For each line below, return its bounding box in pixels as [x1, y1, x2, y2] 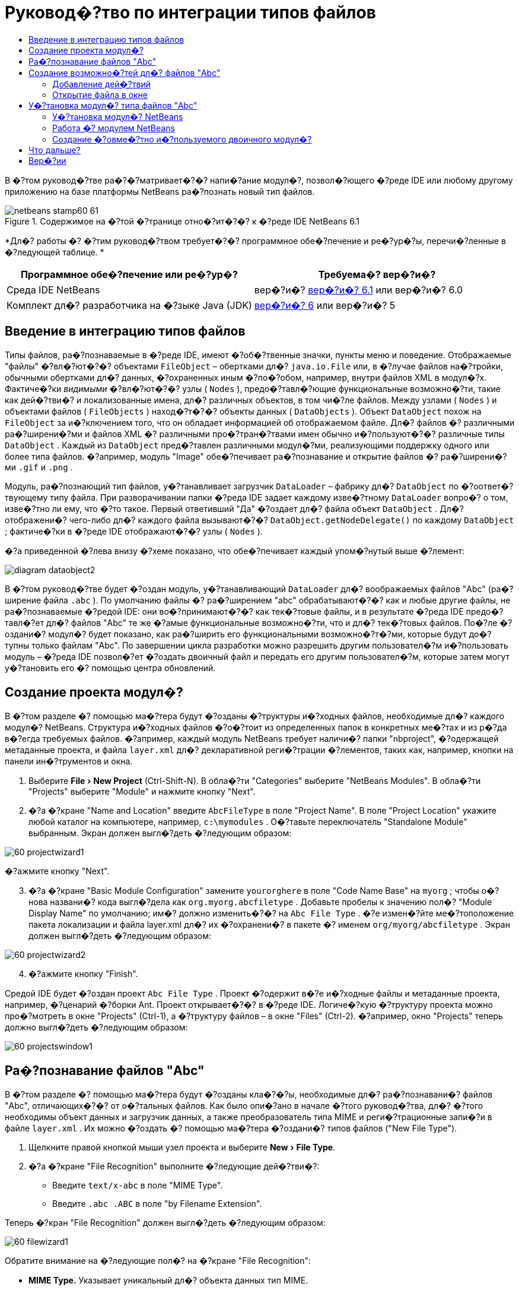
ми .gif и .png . [5, 461, 73, 472]
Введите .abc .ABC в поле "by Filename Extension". [52, 1199, 262, 1209]
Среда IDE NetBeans [7, 283, 100, 296]
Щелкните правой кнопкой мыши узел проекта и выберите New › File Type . [28, 1142, 336, 1153]
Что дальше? [28, 144, 81, 155]
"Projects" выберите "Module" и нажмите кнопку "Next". [28, 786, 256, 797]
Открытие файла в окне [52, 89, 148, 100]
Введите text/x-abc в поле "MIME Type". [52, 1180, 223, 1191]
